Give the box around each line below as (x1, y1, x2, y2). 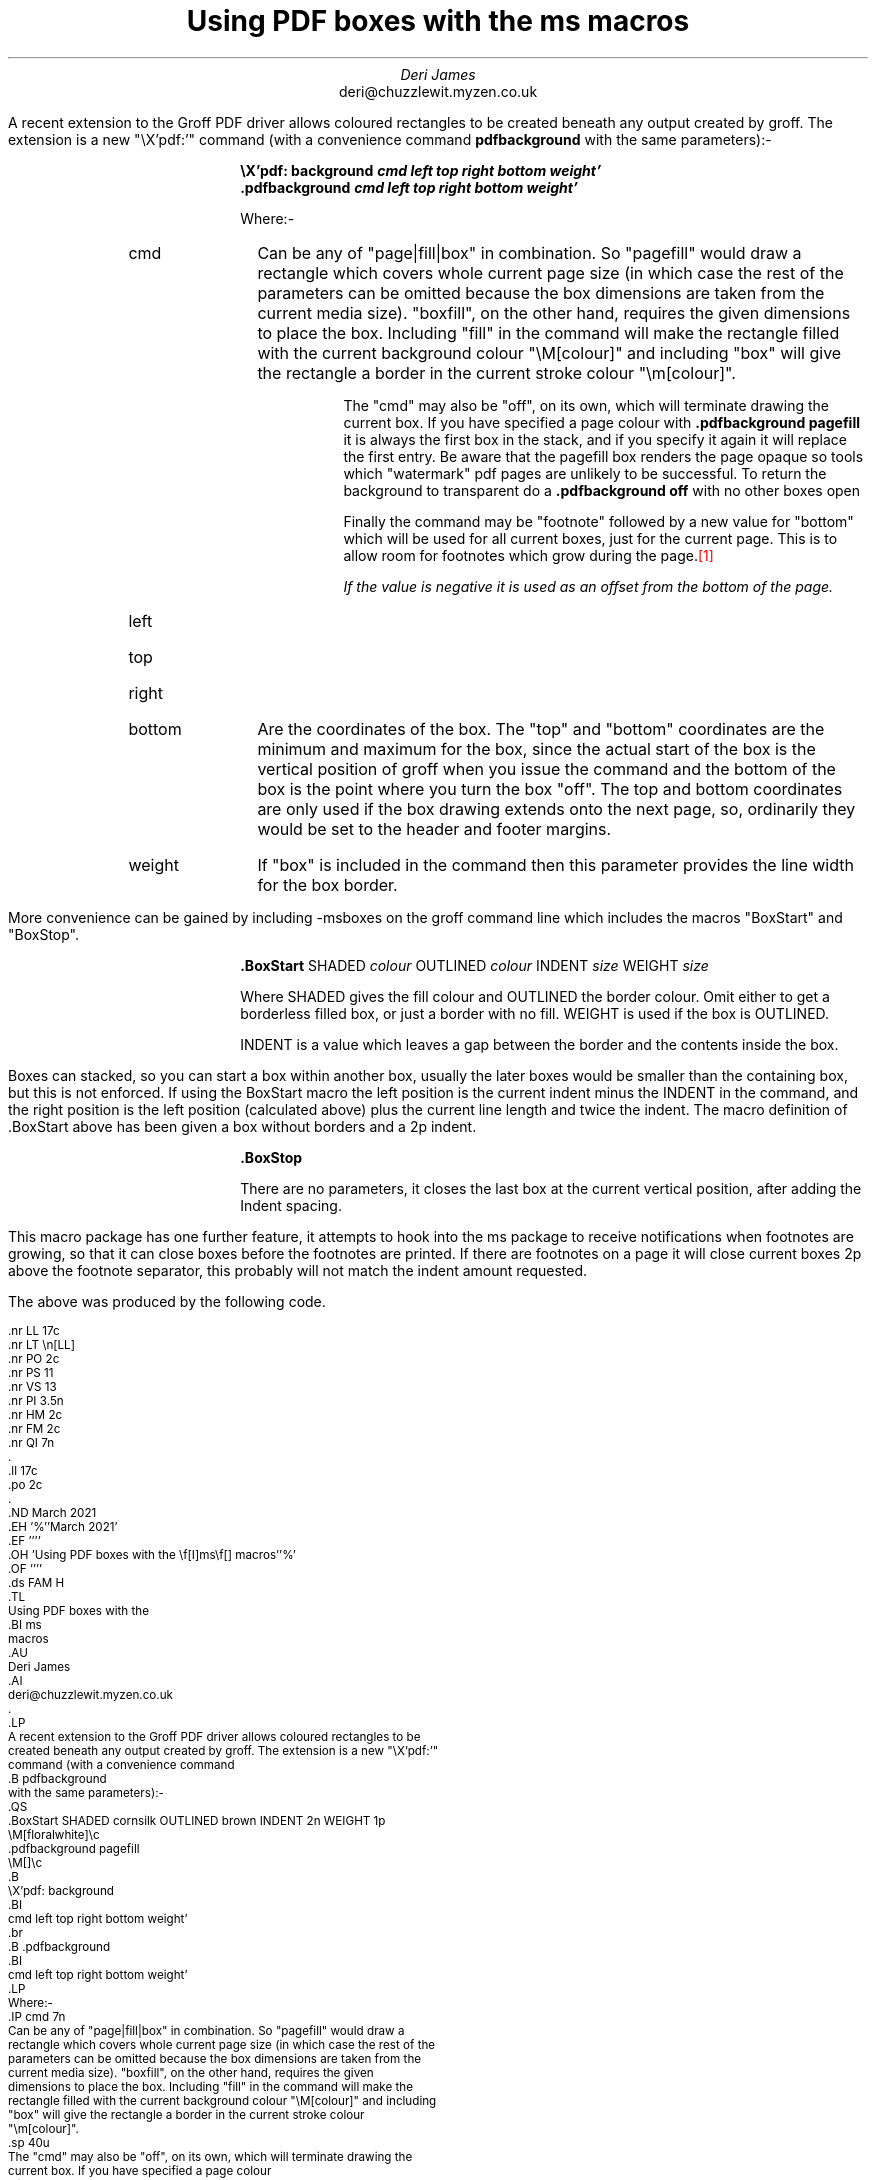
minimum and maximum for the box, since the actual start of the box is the (257, 738, 816, 759)
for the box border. (257, 874, 398, 895)
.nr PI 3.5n (8, 1393, 64, 1408)
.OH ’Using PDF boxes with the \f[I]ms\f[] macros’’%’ (8, 1547, 296, 1562)
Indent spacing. (240, 1196, 342, 1214)
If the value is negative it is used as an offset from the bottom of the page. (343, 577, 834, 595)
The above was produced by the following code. (8, 1292, 326, 1310)
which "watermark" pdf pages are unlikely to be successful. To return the (343, 464, 827, 482)
